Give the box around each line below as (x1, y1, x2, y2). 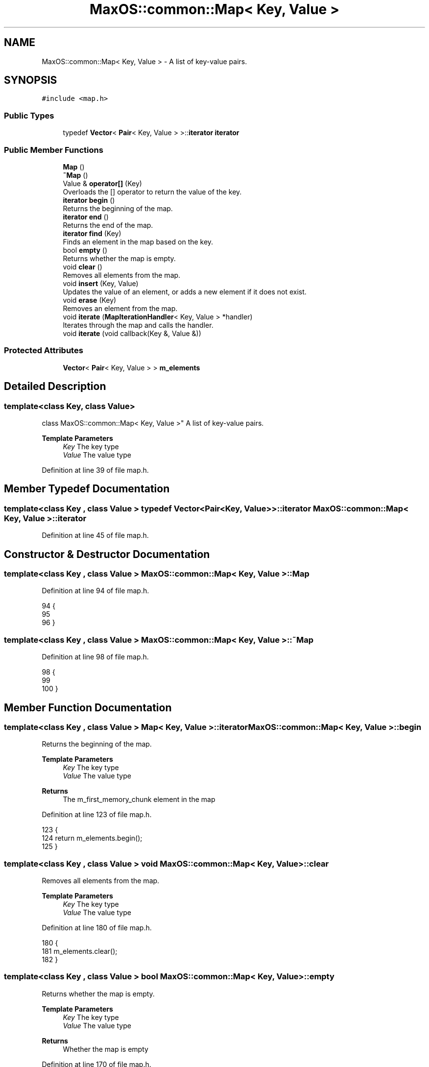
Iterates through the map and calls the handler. (63, 320, 214, 329)
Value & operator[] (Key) (63, 179, 142, 188)
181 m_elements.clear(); (42, 947, 118, 956)
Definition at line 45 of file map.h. (42, 531, 149, 540)
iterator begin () (63, 195, 115, 204)
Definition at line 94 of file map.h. (42, 586, 149, 595)
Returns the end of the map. (63, 220, 153, 229)
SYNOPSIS (4, 74, 57, 87)
